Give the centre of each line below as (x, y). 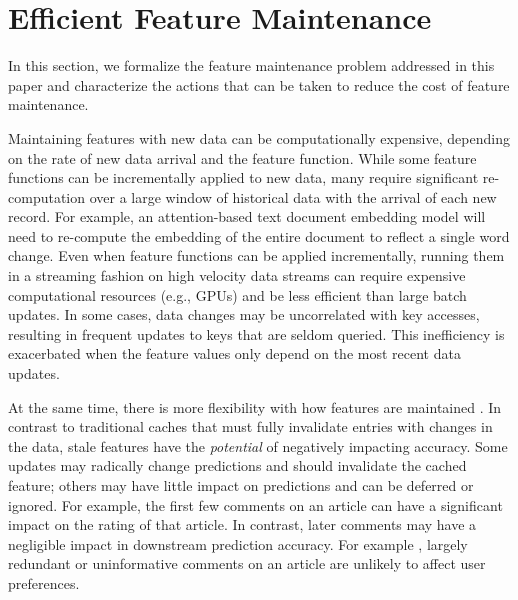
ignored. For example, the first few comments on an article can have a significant (255, 504)
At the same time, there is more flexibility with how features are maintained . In (255, 406)
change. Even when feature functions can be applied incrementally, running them (256, 255)
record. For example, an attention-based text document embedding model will (247, 216)
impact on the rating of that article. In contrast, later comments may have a (242, 524)
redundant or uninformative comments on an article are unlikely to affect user (247, 563)
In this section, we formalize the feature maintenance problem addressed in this (251, 65)
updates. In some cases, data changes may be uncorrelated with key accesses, (244, 314)
